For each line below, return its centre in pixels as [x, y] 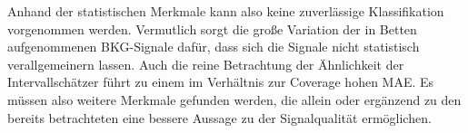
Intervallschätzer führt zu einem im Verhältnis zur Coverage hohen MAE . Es [221, 82]
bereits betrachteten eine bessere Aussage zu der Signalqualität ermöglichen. [219, 117]
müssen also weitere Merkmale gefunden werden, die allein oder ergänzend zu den [234, 99]
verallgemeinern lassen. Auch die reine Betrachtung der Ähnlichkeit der [206, 64]
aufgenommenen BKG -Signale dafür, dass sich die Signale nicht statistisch [214, 47]
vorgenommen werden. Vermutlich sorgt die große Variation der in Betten [212, 28]
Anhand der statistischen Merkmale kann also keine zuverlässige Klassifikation [226, 11]
